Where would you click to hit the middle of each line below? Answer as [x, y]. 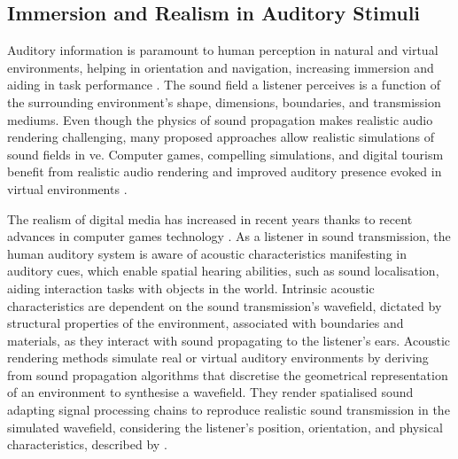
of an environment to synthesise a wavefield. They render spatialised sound [210, 392]
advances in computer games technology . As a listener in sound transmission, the [229, 236]
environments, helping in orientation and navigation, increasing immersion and [221, 67]
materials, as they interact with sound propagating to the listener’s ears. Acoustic [229, 340]
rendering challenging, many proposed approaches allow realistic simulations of [221, 137]
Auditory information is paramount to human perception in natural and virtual [223, 50]
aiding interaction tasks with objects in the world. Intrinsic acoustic [191, 288]
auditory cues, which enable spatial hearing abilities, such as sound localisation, [223, 271]
